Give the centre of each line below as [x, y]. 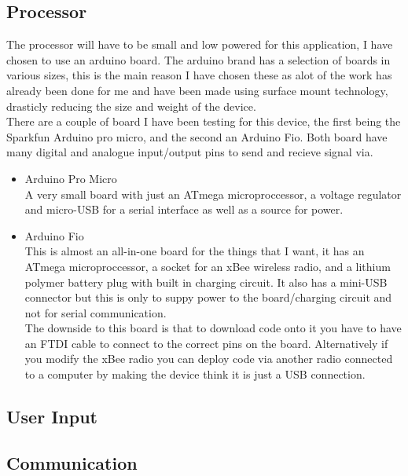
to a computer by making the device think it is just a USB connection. [195, 374]
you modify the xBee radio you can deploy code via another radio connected [209, 359]
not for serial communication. [96, 312]
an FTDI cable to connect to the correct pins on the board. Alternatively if [206, 343]
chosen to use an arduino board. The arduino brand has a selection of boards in [198, 59]
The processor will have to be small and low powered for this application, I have [200, 44]
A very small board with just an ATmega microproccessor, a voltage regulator [213, 194]
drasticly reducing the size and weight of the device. [131, 106]
